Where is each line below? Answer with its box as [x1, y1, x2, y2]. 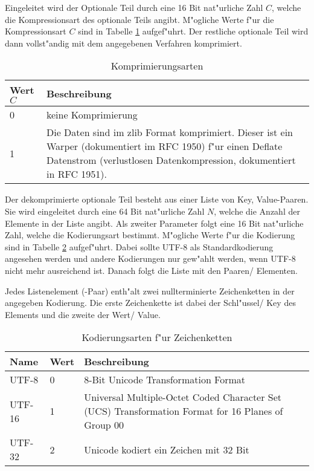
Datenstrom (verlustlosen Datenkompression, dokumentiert [46, 153, 296, 167]
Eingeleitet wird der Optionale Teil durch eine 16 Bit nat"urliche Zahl [5, 1, 263, 13]
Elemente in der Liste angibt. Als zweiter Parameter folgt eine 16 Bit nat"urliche [5, 216, 304, 229]
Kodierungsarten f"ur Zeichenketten [82, 330, 232, 345]
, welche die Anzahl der [214, 204, 300, 217]
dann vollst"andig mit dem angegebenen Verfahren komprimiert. [5, 36, 242, 49]
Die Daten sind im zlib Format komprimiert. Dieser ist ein [46, 125, 293, 140]
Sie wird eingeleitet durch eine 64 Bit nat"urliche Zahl [5, 204, 205, 217]
